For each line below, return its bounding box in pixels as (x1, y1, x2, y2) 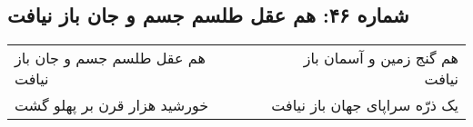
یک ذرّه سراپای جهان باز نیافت (271, 94, 458, 116)
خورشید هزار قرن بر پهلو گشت (15, 94, 209, 116)
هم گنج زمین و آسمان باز (303, 47, 458, 69)
